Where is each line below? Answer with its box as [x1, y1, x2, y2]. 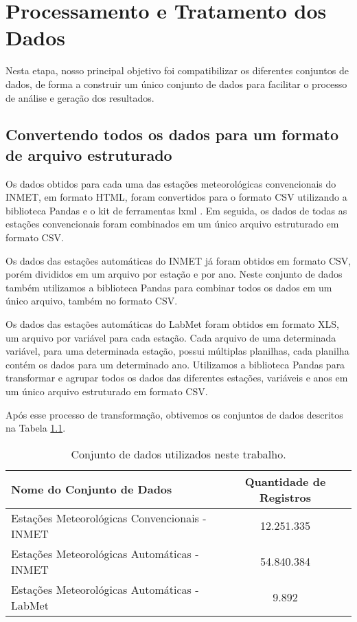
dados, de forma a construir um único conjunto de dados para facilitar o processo [5, 76, 347, 91]
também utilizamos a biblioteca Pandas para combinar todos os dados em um [5, 280, 332, 294]
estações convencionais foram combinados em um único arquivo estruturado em [5, 216, 339, 231]
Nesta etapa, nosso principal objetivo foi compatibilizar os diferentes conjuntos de [5, 63, 349, 78]
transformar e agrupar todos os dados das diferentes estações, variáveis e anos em [5, 370, 348, 385]
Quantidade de [244, 473, 326, 489]
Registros [260, 489, 312, 505]
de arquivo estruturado [5, 144, 172, 165]
